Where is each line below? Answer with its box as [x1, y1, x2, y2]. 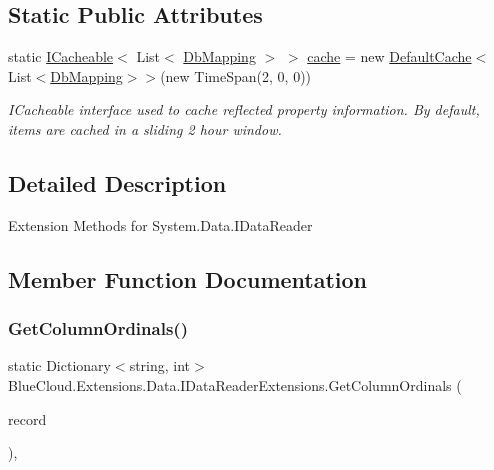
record [8, 408, 47, 429]
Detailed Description [8, 167, 227, 198]
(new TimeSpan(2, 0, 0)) [160, 65, 312, 86]
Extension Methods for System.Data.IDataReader [8, 214, 313, 235]
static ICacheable [8, 46, 114, 67]
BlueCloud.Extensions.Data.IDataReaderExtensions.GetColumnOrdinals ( [8, 374, 462, 395]
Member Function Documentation [8, 263, 368, 294]
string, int [129, 355, 191, 376]
